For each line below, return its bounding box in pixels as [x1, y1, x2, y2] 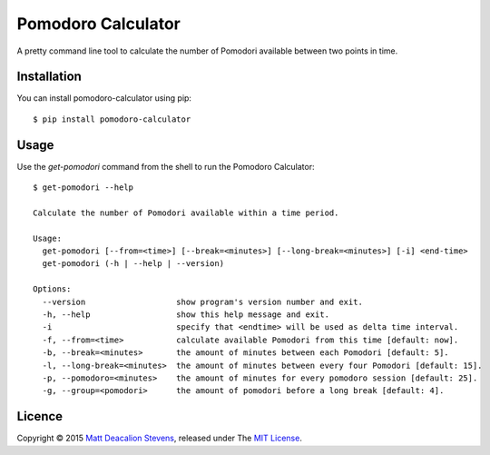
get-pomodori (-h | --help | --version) [42, 259, 225, 269]
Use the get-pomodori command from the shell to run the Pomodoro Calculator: [16, 161, 315, 172]
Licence [16, 409, 64, 424]
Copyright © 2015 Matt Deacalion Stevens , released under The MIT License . [16, 432, 303, 444]
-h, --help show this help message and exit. [42, 310, 330, 320]
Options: [33, 284, 72, 294]
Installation [16, 69, 82, 84]
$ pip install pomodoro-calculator [33, 114, 191, 124]
